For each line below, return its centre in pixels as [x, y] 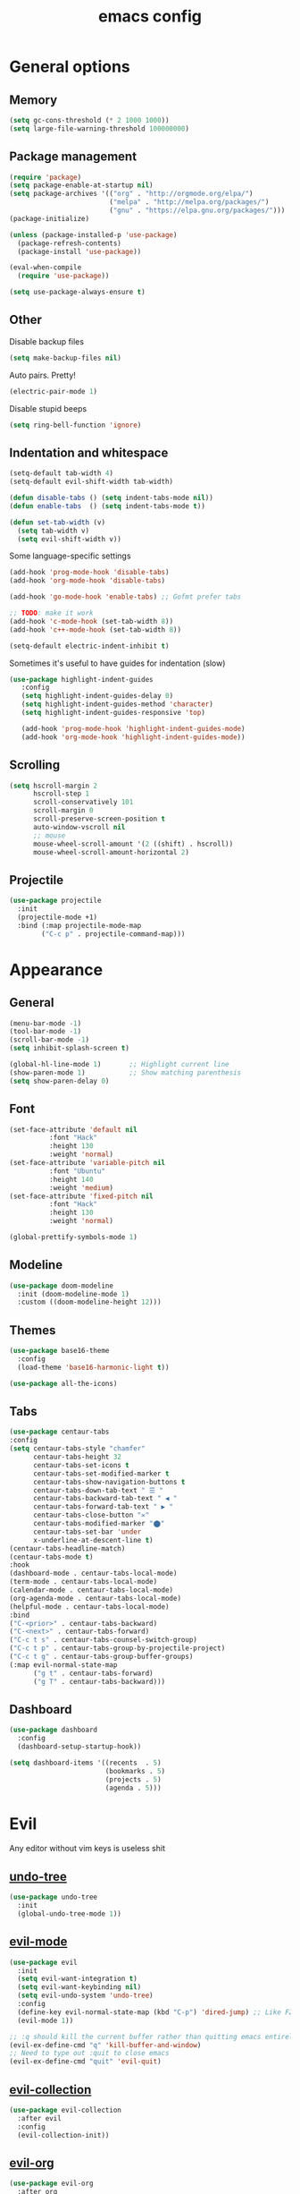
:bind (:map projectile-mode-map [79, 925]
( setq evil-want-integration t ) [78, 1979]
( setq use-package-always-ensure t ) [77, 293]
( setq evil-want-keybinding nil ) [79, 1987]
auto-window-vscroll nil [79, 827]
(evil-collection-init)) [63, 2135]
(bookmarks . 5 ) [135, 1771]
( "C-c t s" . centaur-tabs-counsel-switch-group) [104, 1640]
